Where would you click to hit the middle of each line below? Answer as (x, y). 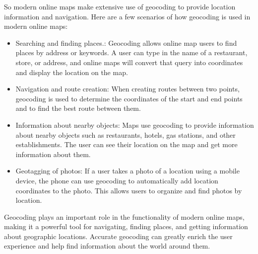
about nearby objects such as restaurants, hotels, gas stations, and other (126, 134)
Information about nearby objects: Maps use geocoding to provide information (135, 125)
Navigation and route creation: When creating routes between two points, (128, 89)
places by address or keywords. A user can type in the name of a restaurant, (131, 52)
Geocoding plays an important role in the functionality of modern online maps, (124, 216)
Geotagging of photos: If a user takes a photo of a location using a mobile (128, 171)
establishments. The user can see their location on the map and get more (127, 144)
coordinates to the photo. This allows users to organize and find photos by (129, 190)
